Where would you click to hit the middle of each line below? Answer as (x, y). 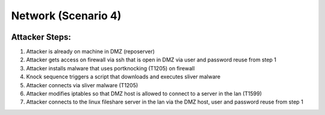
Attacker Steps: (41, 37)
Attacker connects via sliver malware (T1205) (82, 85)
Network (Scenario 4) (66, 16)
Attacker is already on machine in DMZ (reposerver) (91, 52)
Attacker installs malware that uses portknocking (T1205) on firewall (110, 68)
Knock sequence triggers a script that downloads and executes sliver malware (123, 77)
